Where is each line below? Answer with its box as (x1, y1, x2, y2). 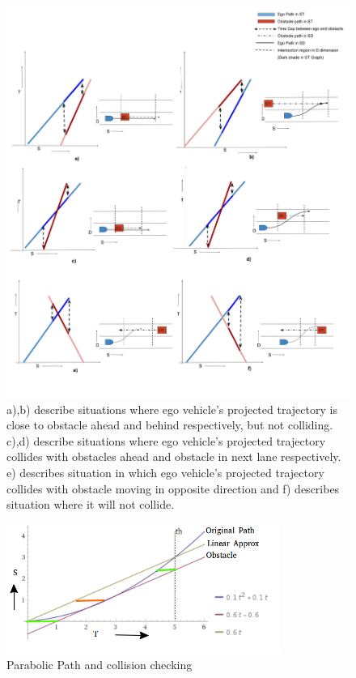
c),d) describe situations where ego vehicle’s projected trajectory (6, 432, 326, 449)
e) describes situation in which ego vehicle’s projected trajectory (6, 463, 324, 480)
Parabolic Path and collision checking (6, 655, 193, 672)
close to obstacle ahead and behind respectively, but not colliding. (6, 416, 333, 433)
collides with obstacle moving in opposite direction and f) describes (6, 480, 340, 497)
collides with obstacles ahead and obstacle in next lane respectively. (6, 448, 341, 465)
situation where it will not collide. (6, 496, 175, 513)
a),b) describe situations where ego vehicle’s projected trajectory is (6, 400, 337, 417)
